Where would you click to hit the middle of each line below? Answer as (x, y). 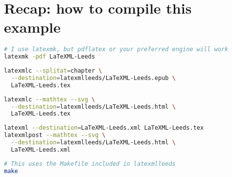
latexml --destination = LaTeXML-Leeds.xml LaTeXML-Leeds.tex (104, 128)
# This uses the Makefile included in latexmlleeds (90, 164)
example (32, 27)
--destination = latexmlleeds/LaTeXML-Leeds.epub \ (93, 78)
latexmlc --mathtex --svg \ (50, 99)
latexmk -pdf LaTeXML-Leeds (50, 57)
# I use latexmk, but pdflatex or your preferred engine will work (116, 49)
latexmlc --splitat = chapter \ (53, 71)
